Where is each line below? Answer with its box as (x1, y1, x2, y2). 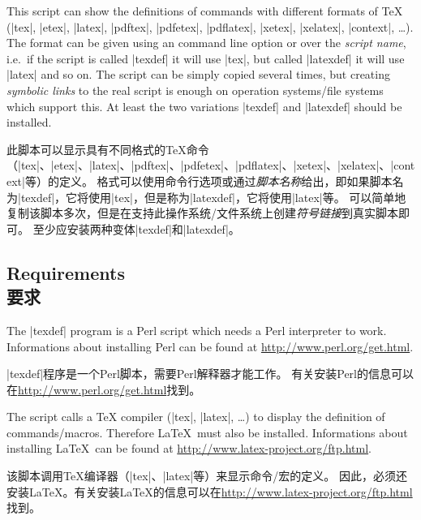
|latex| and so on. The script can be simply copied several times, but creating (6, 66, 390, 83)
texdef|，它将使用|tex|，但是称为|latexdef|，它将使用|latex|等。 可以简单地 (20, 188, 406, 205)
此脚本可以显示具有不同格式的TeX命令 (6, 140, 209, 157)
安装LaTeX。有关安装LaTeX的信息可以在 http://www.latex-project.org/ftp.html (6, 483, 413, 500)
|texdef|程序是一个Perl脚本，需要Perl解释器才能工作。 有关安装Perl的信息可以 (6, 365, 414, 382)
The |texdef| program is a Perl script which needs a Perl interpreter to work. (6, 321, 387, 338)
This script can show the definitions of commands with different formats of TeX (6, 2, 403, 19)
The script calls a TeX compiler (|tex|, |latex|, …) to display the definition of (6, 408, 385, 425)
